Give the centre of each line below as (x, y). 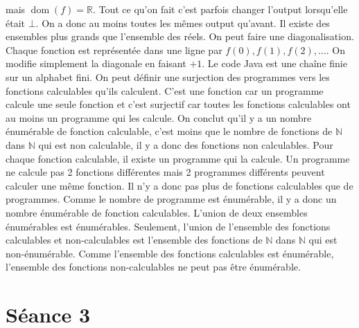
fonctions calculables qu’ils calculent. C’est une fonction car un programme (165, 90)
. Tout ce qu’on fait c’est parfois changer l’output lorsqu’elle (220, 9)
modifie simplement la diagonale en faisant (96, 63)
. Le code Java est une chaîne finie (274, 63)
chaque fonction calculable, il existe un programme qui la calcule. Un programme (178, 158)
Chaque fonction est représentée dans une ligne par (114, 49)
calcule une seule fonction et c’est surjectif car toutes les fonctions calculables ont (178, 104)
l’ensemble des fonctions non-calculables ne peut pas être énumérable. (153, 267)
